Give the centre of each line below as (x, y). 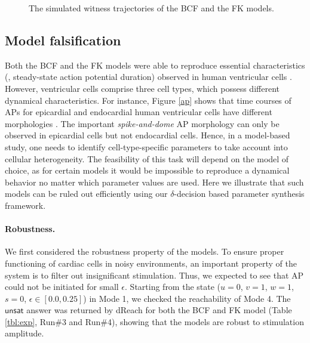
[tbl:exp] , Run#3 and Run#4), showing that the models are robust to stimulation (154, 321)
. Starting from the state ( (173, 287)
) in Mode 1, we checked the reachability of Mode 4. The (187, 298)
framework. (25, 205)
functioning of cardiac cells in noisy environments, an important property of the (151, 263)
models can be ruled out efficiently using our (86, 194)
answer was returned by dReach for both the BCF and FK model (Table (159, 310)
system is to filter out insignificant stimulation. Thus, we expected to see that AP (154, 275)
